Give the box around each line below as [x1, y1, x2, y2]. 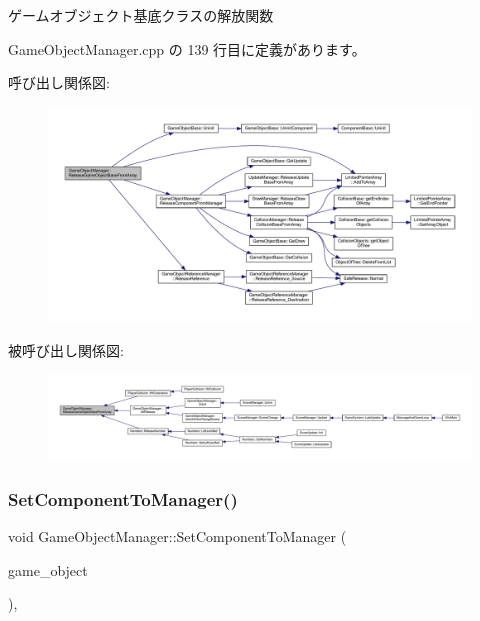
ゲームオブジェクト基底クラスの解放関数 [8, 5, 274, 25]
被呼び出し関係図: [8, 339, 124, 360]
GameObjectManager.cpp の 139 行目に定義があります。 [8, 38, 366, 59]
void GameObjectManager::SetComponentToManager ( [8, 526, 347, 547]
